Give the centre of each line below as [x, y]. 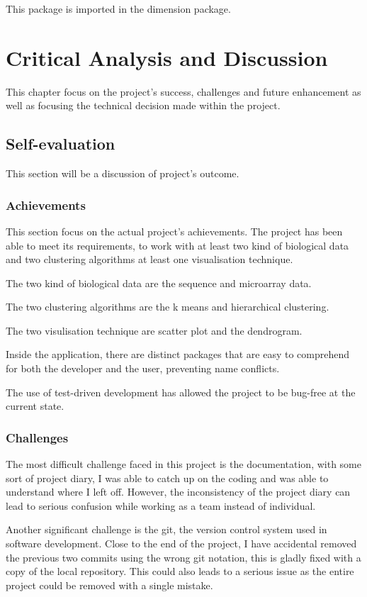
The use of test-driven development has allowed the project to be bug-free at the [181, 392]
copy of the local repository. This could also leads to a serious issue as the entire [180, 571]
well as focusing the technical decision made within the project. [143, 105]
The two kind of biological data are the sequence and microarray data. [159, 283]
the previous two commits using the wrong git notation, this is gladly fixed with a [183, 557]
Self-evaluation [61, 144]
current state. [35, 406]
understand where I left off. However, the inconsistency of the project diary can [178, 492]
